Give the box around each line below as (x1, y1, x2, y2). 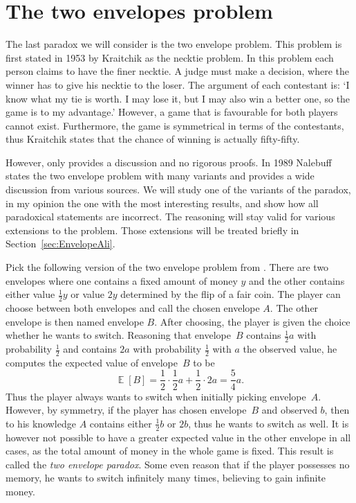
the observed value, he (243, 342, 337, 356)
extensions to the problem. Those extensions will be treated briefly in (6, 222, 299, 237)
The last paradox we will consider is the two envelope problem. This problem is (6, 37, 342, 51)
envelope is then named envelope (6, 314, 144, 328)
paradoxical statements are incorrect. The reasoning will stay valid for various (6, 209, 335, 224)
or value (71, 287, 104, 301)
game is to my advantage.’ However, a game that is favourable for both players (6, 105, 338, 119)
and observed (261, 403, 317, 417)
